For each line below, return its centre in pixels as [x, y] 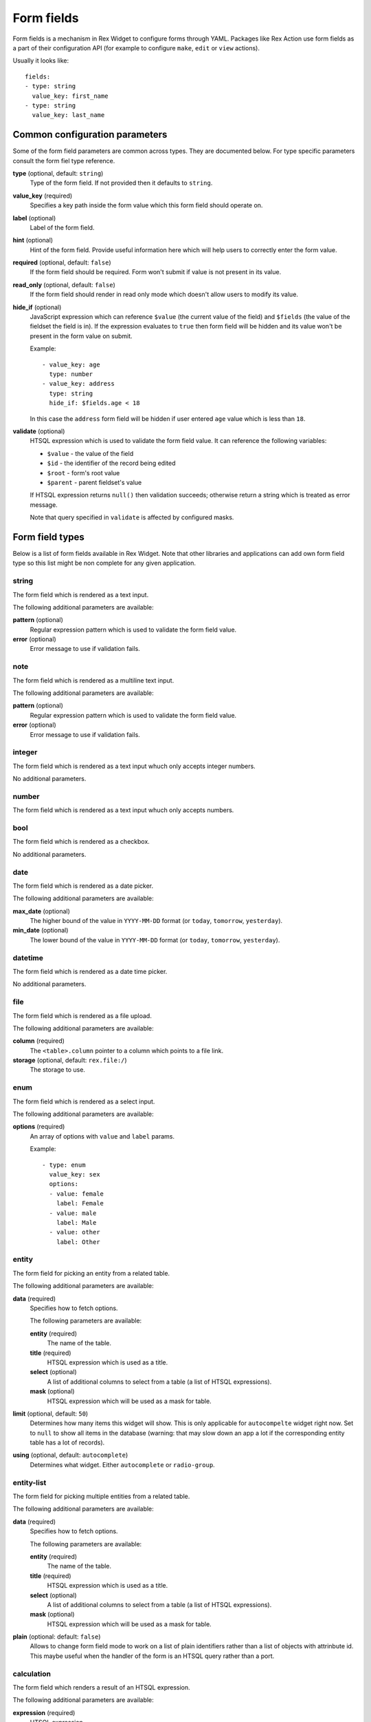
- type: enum [64, 1165]
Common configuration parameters [90, 135]
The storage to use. [58, 1070]
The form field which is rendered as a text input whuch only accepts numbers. [123, 810]
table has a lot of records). [67, 1442]
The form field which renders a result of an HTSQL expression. [101, 1688]
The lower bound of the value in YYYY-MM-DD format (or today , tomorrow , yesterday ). [155, 940]
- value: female [77, 1194]
